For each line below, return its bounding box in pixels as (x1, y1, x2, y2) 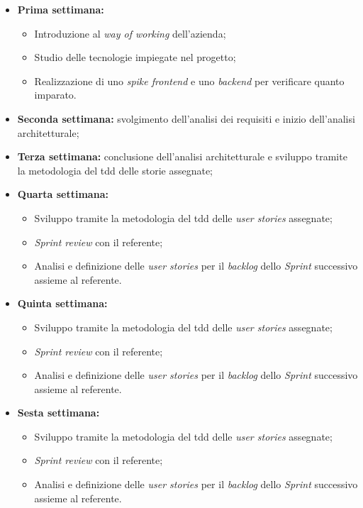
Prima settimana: (17, 2, 104, 16)
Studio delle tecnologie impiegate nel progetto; (34, 50, 236, 65)
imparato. (34, 87, 77, 102)
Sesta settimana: (17, 405, 100, 420)
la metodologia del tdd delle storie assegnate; (17, 162, 213, 177)
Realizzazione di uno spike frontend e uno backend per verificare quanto (34, 73, 345, 88)
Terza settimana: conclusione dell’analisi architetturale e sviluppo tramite (17, 149, 347, 164)
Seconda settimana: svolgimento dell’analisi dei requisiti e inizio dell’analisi (17, 111, 355, 126)
